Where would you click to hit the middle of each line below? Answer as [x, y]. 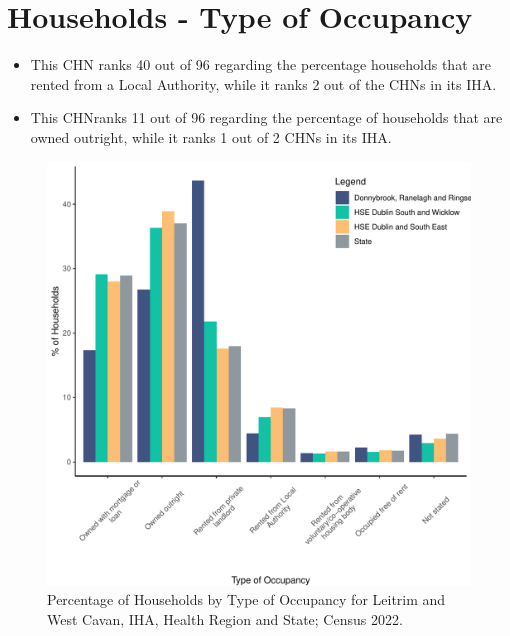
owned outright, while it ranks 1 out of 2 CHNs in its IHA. [211, 136]
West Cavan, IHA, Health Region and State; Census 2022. [225, 618]
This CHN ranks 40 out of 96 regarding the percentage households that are [260, 64]
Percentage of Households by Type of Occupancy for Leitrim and [246, 599]
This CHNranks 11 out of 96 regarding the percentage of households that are [266, 117]
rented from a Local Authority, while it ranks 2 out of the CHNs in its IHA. [263, 83]
